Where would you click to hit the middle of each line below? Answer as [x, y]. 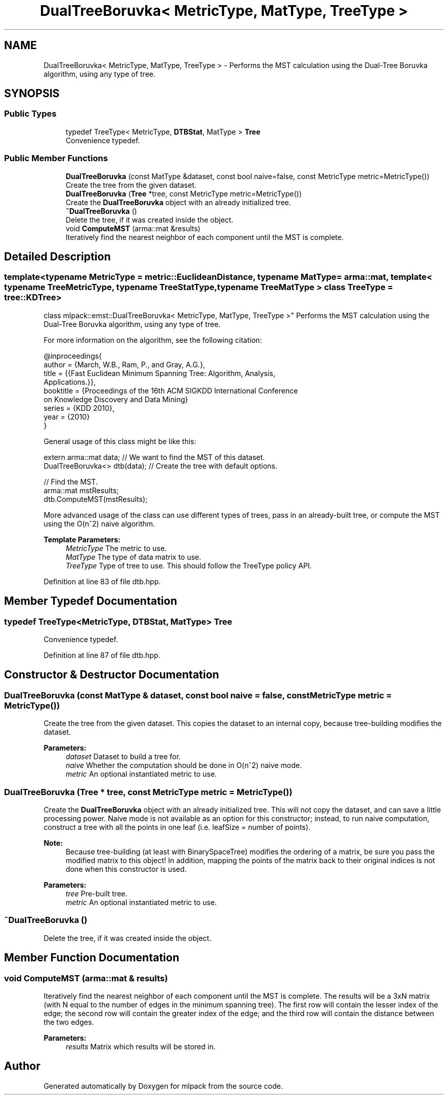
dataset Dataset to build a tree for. [123, 757]
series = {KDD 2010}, [79, 408]
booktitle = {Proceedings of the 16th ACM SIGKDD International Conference [171, 390]
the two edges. [69, 1022]
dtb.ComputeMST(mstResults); [96, 499]
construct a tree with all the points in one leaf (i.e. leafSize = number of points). [177, 827]
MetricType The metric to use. [116, 548]
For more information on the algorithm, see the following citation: [153, 340]
